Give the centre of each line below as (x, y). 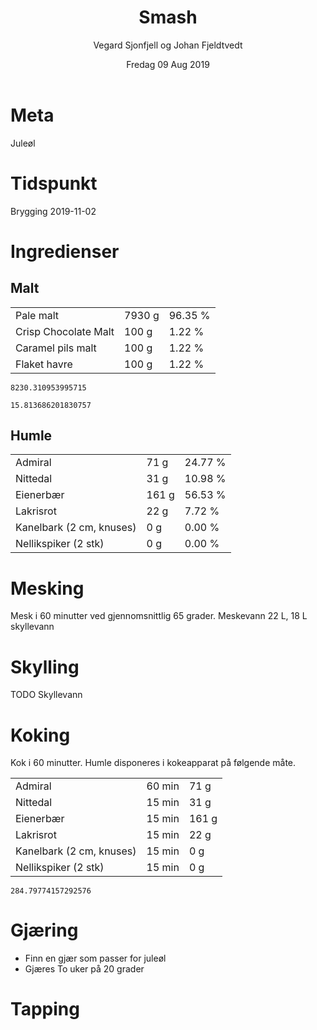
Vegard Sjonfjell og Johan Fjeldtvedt (168, 45)
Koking (40, 735)
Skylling (45, 667)
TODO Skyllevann (46, 695)
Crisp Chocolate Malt (65, 331)
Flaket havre (44, 364)
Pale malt (37, 315)
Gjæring (44, 930)
